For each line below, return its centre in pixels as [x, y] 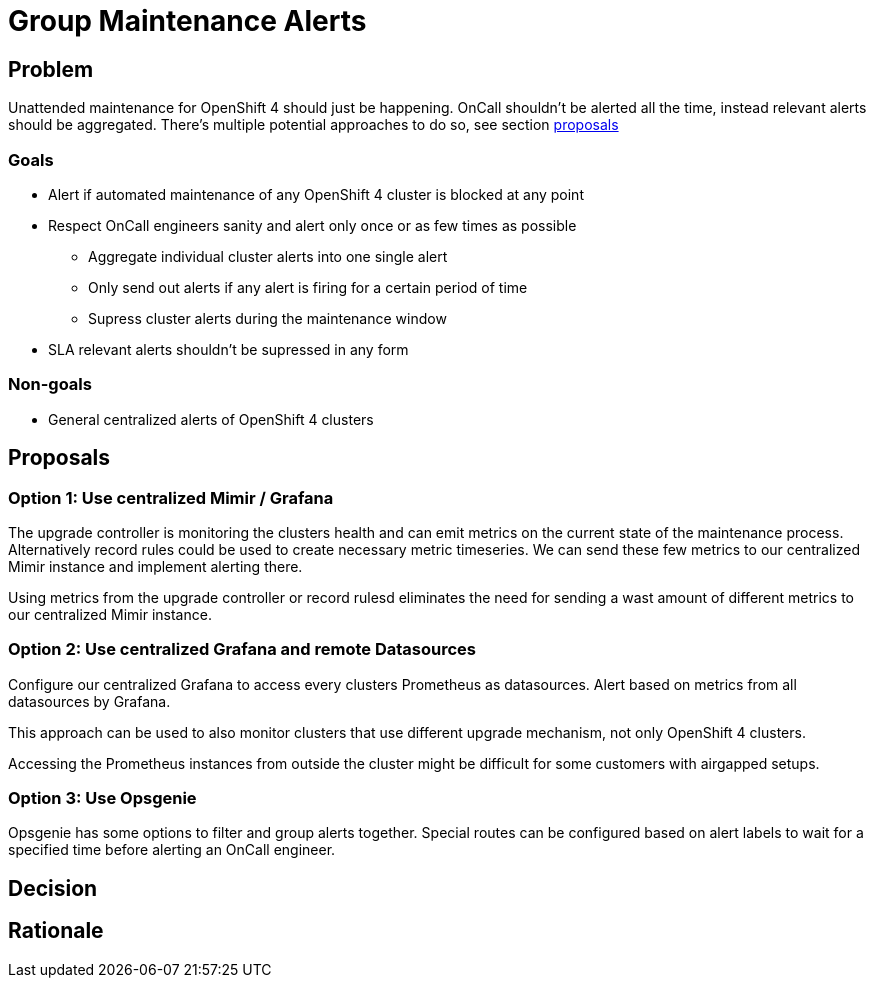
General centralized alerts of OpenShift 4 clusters [211, 419]
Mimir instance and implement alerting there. [155, 566]
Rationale [56, 931]
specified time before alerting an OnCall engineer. [172, 850]
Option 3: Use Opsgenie [102, 798]
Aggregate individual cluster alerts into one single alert [268, 256]
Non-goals [50, 384]
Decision [53, 888]
